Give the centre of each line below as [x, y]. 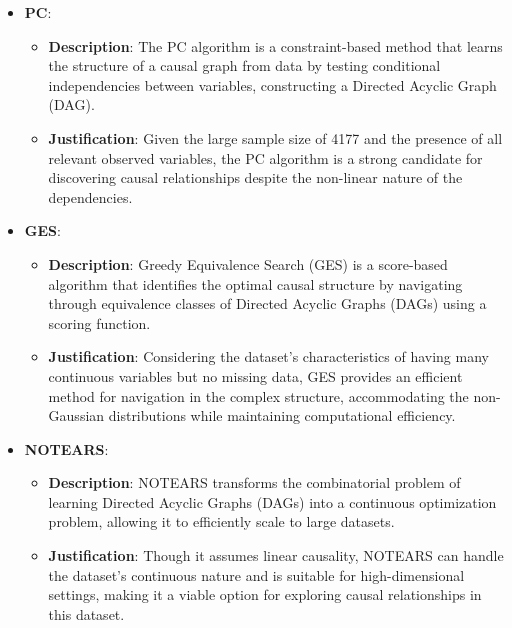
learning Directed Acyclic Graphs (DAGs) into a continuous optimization [272, 501]
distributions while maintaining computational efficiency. [282, 415]
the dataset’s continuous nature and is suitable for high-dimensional [256, 574]
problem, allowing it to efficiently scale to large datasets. [221, 521]
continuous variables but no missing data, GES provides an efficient [255, 375]
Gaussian [76, 415]
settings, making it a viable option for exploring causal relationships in [265, 594]
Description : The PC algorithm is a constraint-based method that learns [275, 45]
